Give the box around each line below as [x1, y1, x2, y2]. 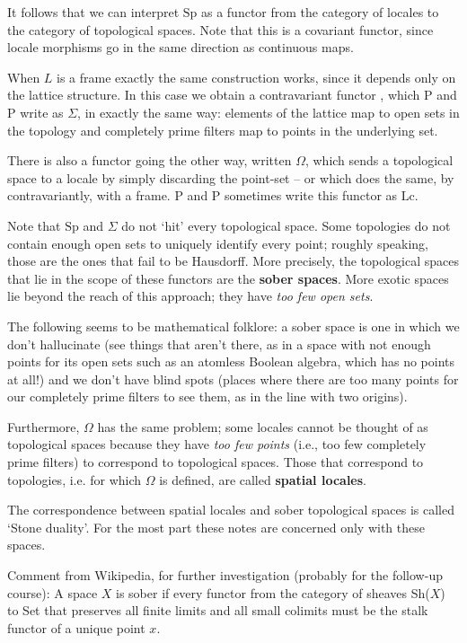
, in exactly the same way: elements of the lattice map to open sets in [77, 102, 460, 121]
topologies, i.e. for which [7, 470, 142, 489]
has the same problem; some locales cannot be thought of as [97, 417, 428, 436]
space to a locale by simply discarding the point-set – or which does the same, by [7, 168, 454, 187]
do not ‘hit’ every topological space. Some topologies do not [121, 216, 451, 234]
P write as [7, 102, 64, 121]
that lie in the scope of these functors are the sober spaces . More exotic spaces [7, 269, 449, 287]
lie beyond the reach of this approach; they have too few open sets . [7, 286, 374, 305]
